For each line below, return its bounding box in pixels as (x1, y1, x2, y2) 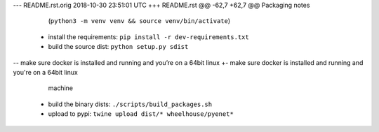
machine (48, 84, 74, 92)
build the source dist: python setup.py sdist (48, 43, 189, 51)
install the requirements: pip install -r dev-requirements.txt (48, 32, 249, 41)
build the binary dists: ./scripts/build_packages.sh (48, 100, 213, 108)
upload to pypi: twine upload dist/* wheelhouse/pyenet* (48, 110, 234, 118)
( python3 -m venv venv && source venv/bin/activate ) (48, 17, 231, 25)
